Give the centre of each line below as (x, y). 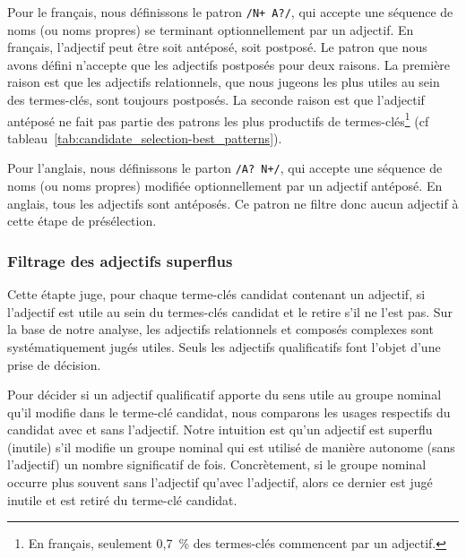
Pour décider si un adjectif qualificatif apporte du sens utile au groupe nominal (224, 395)
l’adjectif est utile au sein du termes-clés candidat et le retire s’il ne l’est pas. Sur (230, 311)
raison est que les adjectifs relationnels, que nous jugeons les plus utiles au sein (224, 82)
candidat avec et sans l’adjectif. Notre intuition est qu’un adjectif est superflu (220, 429)
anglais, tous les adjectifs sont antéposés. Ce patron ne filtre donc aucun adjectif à (233, 203)
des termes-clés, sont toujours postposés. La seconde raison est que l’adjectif (216, 100)
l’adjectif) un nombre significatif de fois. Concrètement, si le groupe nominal (217, 464)
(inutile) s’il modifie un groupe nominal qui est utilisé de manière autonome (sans (231, 446)
